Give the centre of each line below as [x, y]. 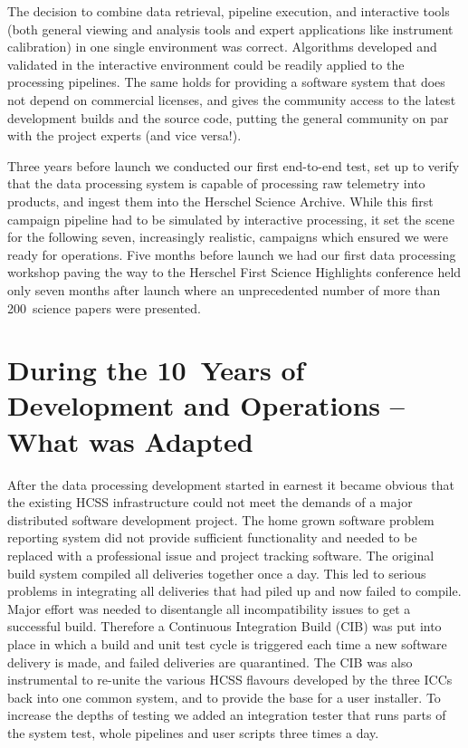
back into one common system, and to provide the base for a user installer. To [224, 697]
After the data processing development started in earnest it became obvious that [231, 484]
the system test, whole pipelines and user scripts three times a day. [193, 732]
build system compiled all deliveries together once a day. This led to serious [217, 573]
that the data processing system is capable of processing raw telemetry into [216, 183]
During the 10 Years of [156, 370]
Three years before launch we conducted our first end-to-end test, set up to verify [234, 165]
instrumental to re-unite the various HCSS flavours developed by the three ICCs [230, 680]
